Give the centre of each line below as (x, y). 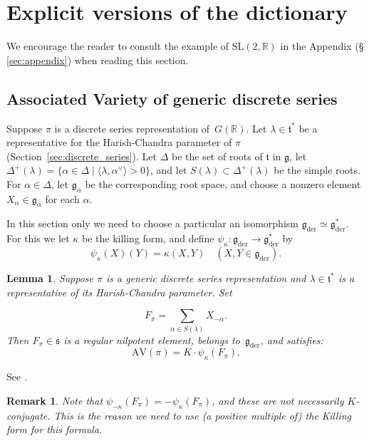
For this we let (38, 238)
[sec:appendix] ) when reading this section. (98, 59)
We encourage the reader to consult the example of (118, 46)
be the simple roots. (317, 170)
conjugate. (28, 415)
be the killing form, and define (148, 238)
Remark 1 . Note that (55, 400)
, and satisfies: (292, 339)
